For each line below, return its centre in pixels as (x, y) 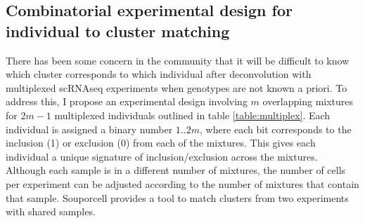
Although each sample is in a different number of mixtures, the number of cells (176, 170)
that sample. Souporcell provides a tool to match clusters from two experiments (177, 197)
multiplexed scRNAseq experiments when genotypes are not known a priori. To (177, 87)
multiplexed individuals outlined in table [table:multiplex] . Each (192, 115)
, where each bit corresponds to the (275, 129)
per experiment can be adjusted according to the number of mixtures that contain (182, 183)
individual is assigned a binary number (89, 129)
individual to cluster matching (118, 31)
